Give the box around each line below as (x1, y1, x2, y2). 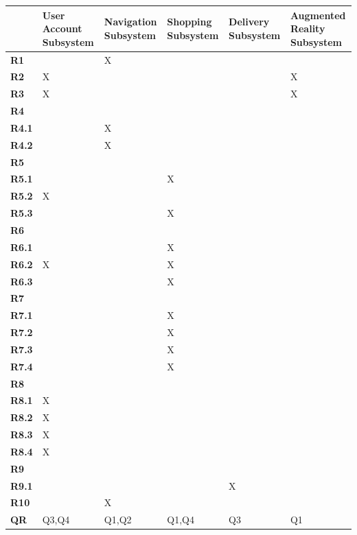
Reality (290, 21, 325, 36)
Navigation (104, 14, 157, 29)
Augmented (290, 8, 346, 22)
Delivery (229, 14, 270, 29)
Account (42, 21, 82, 36)
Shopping (167, 14, 212, 29)
